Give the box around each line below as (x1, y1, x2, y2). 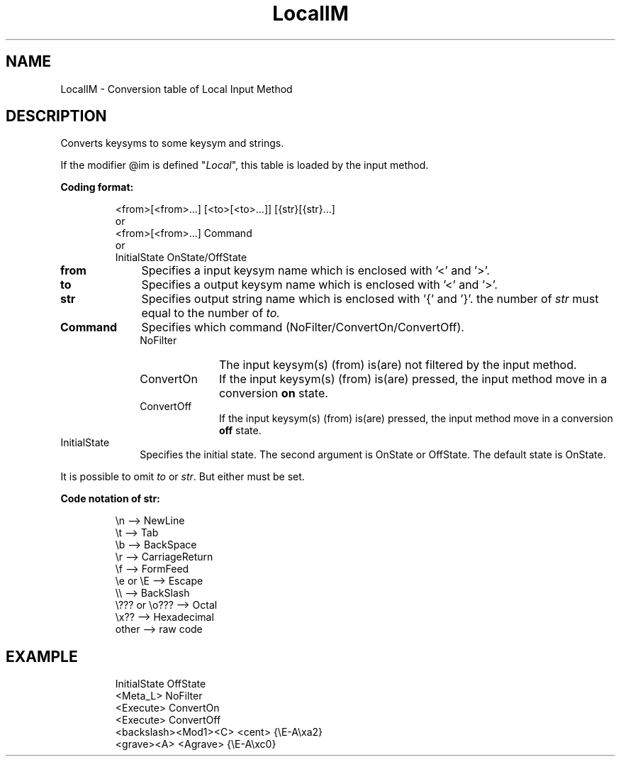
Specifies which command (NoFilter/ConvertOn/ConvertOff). (141, 320, 464, 335)
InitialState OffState (115, 678, 206, 690)
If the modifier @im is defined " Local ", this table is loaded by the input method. (60, 159, 429, 172)
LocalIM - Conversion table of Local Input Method (60, 82, 293, 95)
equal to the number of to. (141, 306, 280, 321)
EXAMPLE (6, 647, 78, 666)
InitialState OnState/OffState (115, 251, 247, 264)
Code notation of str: (60, 492, 160, 505)
